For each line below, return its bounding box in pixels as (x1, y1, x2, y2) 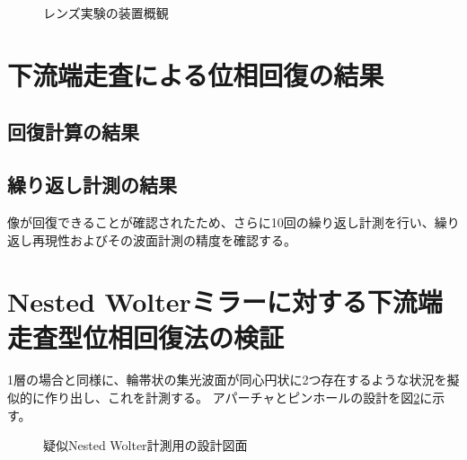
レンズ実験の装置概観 (43, 4, 169, 22)
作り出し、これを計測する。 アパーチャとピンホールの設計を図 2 (44, 388, 420, 407)
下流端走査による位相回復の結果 (7, 56, 384, 93)
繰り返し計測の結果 (7, 171, 177, 199)
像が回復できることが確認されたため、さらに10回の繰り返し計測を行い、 (7, 212, 435, 231)
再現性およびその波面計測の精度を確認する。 (31, 230, 296, 249)
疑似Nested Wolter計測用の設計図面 (43, 436, 248, 455)
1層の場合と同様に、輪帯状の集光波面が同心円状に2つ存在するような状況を (7, 370, 447, 389)
